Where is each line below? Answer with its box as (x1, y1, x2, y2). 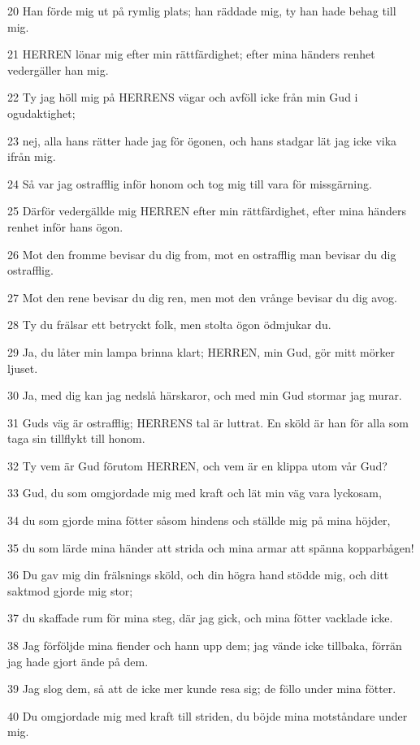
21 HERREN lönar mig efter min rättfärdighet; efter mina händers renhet (7, 45, 375, 63)
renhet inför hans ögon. (7, 218, 123, 235)
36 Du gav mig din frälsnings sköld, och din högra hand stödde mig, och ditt (7, 566, 389, 583)
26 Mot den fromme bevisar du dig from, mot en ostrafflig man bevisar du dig (7, 245, 396, 262)
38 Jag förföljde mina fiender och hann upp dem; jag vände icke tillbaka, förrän (7, 637, 402, 654)
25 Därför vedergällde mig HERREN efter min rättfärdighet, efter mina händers (7, 202, 407, 219)
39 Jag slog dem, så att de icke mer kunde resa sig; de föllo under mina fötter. (7, 680, 396, 697)
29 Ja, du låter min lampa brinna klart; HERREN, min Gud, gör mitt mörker (7, 343, 395, 360)
